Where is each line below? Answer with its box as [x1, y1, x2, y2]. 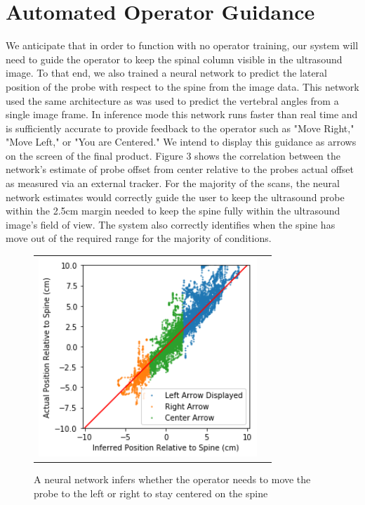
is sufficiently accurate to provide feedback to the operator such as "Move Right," [6, 120, 354, 135]
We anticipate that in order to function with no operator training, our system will [6, 38, 359, 53]
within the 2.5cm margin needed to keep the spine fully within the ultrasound [6, 203, 340, 218]
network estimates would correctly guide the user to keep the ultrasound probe [6, 189, 345, 204]
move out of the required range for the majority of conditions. [6, 231, 272, 245]
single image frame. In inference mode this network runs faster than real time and [6, 107, 358, 122]
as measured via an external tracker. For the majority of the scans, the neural [6, 176, 340, 191]
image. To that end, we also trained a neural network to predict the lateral [6, 65, 327, 80]
